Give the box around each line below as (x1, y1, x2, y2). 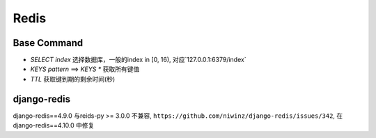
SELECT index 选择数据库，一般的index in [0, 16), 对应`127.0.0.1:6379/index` (30, 56, 246, 64)
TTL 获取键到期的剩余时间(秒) (30, 75, 116, 83)
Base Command (13, 37, 84, 49)
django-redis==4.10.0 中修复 (13, 121, 95, 130)
